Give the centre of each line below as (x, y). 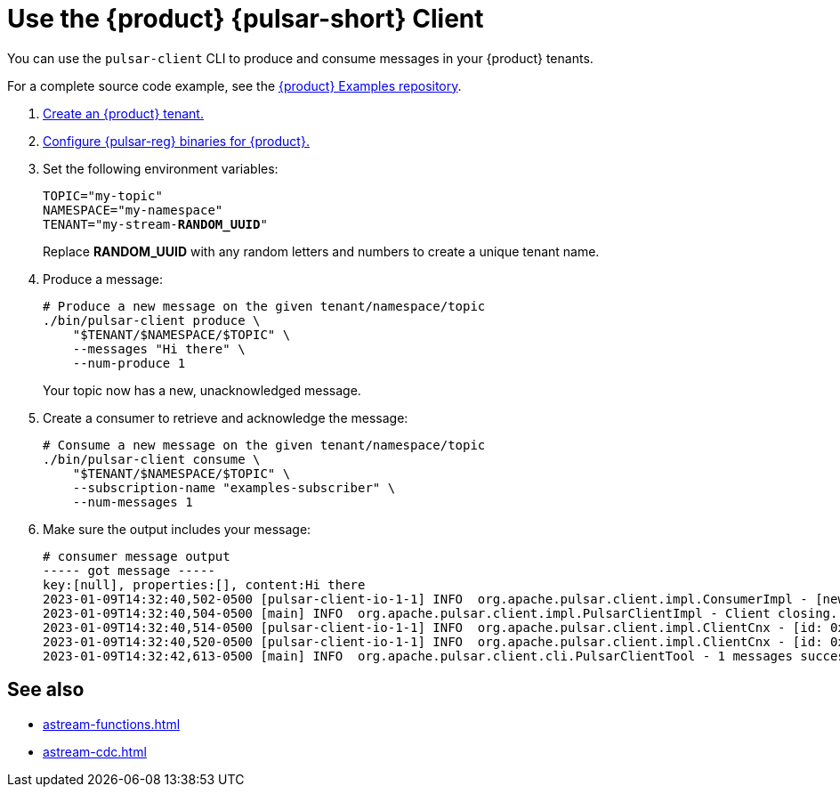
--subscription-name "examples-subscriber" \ (234, 487)
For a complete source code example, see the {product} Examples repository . (234, 85)
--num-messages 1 (133, 502)
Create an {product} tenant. (123, 113)
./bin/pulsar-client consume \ (152, 459)
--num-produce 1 (129, 363)
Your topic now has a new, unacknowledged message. (202, 390)
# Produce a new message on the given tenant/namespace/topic (264, 306)
